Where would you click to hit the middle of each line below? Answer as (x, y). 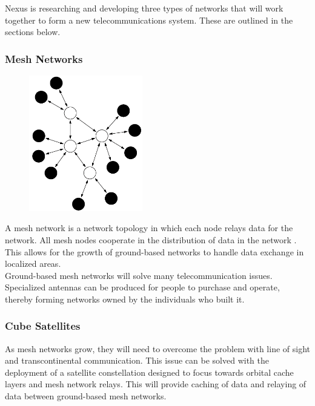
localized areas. (33, 264)
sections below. (33, 32)
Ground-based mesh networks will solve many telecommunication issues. (139, 275)
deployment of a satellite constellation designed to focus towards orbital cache (149, 372)
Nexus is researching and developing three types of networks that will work (144, 8)
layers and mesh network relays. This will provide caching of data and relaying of (156, 384)
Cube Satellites (43, 326)
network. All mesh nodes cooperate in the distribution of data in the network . (151, 239)
